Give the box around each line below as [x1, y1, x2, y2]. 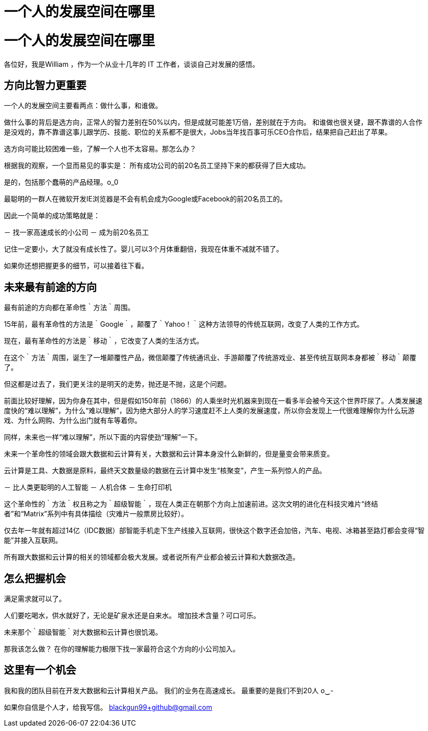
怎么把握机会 [4, 572, 66, 585]
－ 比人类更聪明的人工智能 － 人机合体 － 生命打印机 [4, 483, 172, 492]
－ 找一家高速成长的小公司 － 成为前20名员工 [4, 228, 149, 237]
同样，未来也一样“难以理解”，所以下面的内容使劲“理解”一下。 [4, 433, 202, 442]
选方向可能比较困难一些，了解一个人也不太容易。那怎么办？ [4, 144, 196, 153]
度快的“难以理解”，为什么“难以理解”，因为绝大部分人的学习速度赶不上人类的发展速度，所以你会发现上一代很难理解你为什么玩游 [4, 406, 415, 415]
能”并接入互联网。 [4, 536, 62, 545]
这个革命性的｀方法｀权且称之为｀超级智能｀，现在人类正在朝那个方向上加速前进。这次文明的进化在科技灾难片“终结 [4, 500, 378, 508]
